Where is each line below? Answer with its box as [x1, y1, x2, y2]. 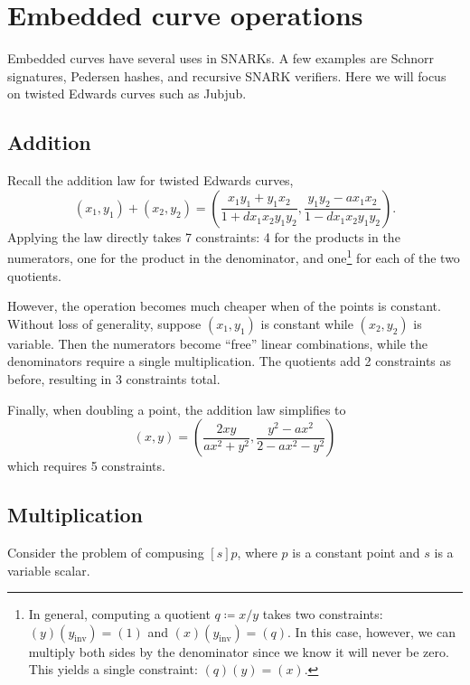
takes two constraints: [262, 605, 383, 624]
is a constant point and [292, 542, 420, 561]
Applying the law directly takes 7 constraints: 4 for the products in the [7, 227, 400, 246]
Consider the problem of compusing [7, 542, 204, 561]
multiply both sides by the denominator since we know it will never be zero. [28, 642, 449, 661]
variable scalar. [7, 560, 90, 579]
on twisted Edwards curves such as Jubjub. [7, 84, 247, 103]
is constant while [260, 314, 353, 333]
